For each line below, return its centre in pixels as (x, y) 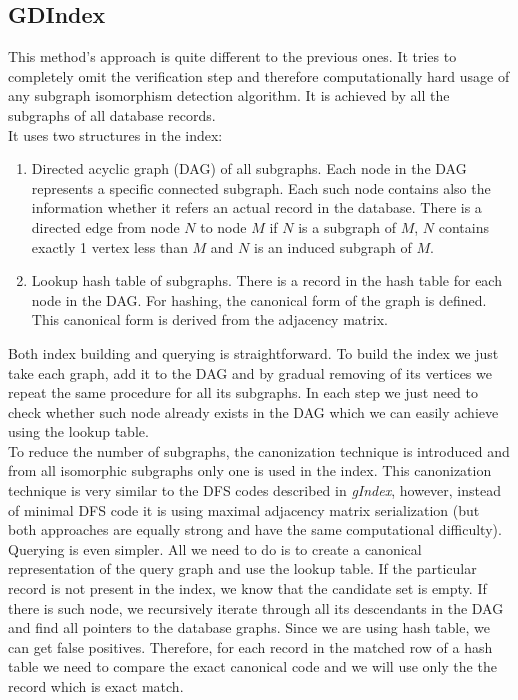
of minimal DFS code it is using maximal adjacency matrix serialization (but (244, 509)
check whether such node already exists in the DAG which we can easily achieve (253, 411)
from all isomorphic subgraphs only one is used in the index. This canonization (250, 470)
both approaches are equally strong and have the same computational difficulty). (255, 529)
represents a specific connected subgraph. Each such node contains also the (261, 187)
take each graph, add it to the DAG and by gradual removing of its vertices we (250, 372)
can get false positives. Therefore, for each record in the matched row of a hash (250, 646)
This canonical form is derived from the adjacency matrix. (209, 319)
